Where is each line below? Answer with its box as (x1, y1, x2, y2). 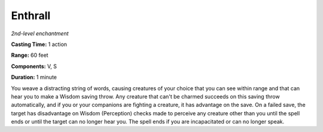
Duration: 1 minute (11, 73, 57, 81)
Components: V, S (11, 63, 57, 70)
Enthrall (11, 9, 51, 22)
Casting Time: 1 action (11, 41, 68, 48)
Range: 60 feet (11, 51, 48, 59)
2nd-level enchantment (11, 30, 69, 37)
